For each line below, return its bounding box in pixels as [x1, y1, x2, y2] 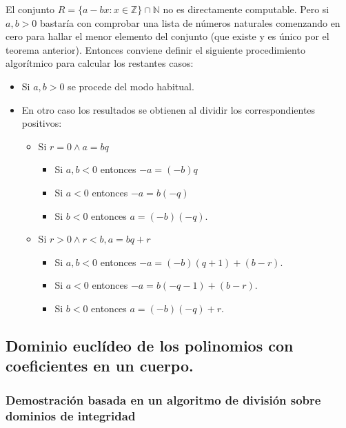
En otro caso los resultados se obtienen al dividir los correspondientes [21, 102, 316, 116]
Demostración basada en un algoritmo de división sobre [6, 391, 321, 408]
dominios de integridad [6, 407, 136, 424]
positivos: [21, 116, 62, 130]
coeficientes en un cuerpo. [6, 355, 194, 376]
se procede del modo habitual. [68, 79, 194, 93]
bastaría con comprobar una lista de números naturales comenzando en [39, 15, 340, 30]
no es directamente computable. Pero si [163, 2, 329, 16]
